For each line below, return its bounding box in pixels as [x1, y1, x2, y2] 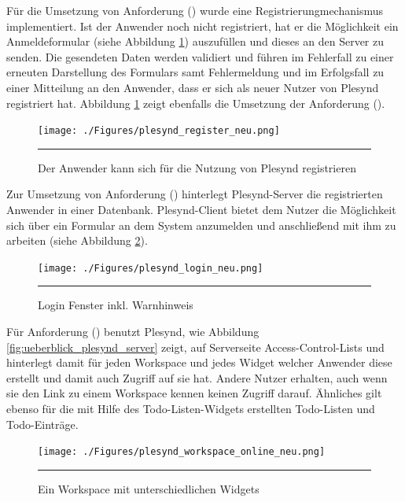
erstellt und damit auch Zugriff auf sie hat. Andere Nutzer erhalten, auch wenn [6, 369, 388, 386]
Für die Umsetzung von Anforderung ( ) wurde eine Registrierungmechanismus [6, 2, 383, 18]
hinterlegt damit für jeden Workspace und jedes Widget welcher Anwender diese [6, 354, 392, 371]
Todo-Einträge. [6, 415, 79, 432]
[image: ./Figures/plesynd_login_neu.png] [38, 262, 263, 274]
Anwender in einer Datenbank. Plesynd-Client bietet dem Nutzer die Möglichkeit [6, 201, 396, 217]
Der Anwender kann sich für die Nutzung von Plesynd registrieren [38, 159, 356, 175]
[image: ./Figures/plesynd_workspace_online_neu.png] [38, 446, 326, 458]
